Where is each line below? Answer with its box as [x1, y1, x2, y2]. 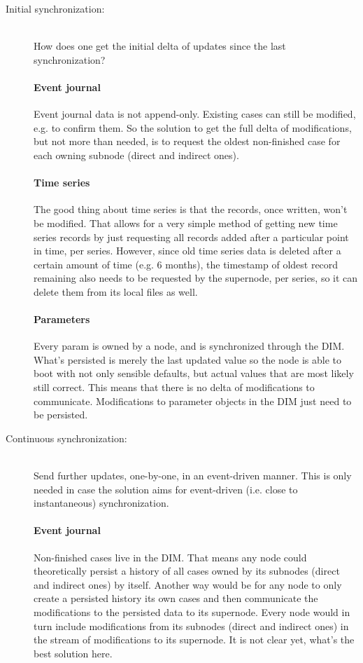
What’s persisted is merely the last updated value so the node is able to [34, 352, 342, 367]
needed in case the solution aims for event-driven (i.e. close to [34, 481, 298, 496]
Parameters [34, 312, 90, 327]
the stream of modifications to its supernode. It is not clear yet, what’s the [34, 632, 355, 647]
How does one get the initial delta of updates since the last [34, 39, 286, 53]
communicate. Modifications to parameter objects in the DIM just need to [34, 393, 352, 408]
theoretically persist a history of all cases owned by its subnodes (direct [34, 563, 340, 578]
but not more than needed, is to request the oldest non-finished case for [34, 134, 341, 149]
